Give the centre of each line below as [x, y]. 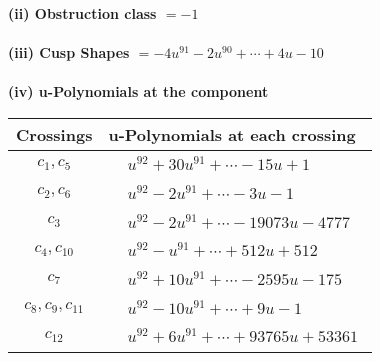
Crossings [54, 134]
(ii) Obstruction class [82, 13]
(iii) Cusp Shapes [69, 52]
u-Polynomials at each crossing [232, 134]
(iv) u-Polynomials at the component [138, 91]
